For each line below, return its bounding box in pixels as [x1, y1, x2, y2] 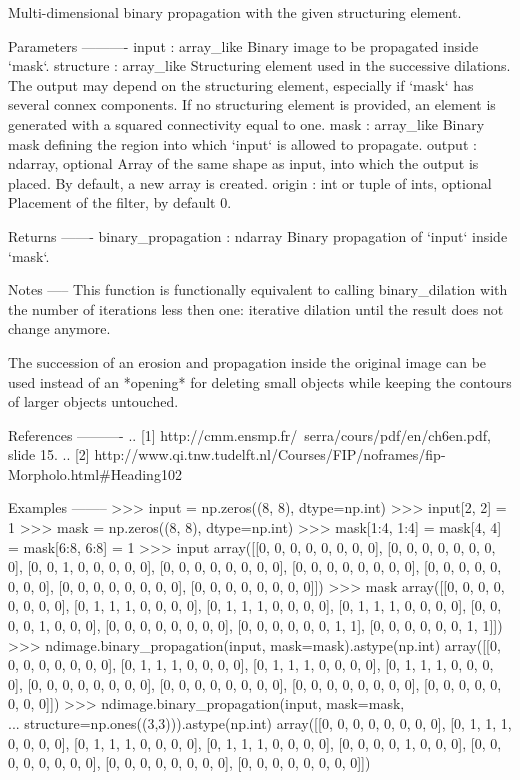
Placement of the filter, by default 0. [8, 192, 232, 213]
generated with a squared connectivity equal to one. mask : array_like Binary [8, 113, 485, 134]
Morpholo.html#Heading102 [8, 463, 182, 484]
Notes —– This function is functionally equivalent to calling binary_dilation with [8, 279, 508, 300]
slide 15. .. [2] [8, 444, 90, 465]
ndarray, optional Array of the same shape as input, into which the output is [8, 153, 479, 174]
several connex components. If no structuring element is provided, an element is [8, 94, 496, 115]
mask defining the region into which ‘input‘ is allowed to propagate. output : [8, 133, 477, 154]
